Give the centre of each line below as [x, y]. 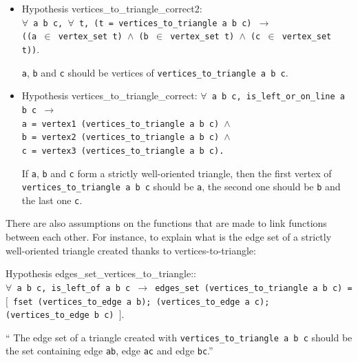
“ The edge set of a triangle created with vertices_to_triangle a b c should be [179, 337]
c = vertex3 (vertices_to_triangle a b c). [123, 151]
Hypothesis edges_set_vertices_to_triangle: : [101, 273]
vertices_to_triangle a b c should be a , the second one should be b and [181, 187]
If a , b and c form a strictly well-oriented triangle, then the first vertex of [177, 173]
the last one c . [52, 200]
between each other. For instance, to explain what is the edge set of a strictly [169, 237]
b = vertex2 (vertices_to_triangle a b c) [120, 138]
